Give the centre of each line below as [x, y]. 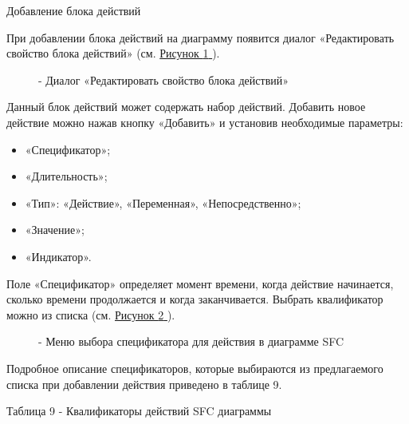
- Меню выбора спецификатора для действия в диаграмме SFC [191, 341]
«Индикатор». [58, 256]
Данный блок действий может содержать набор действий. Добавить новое [186, 107]
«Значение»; [55, 230]
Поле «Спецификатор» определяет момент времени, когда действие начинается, [200, 283]
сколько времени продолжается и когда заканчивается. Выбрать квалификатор [195, 299]
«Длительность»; [66, 176]
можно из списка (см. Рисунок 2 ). [91, 314]
